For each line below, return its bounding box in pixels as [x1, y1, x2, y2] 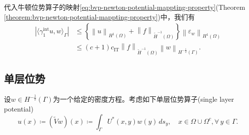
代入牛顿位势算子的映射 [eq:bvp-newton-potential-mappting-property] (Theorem [4, 2, 246, 12]
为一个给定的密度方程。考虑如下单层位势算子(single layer [53, 94, 234, 104]
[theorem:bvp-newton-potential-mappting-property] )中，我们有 [4, 11, 195, 22]
